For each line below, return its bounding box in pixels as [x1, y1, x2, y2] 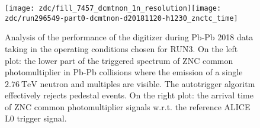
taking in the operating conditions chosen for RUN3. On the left [5, 42, 238, 55]
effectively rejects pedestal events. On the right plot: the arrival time [5, 89, 253, 101]
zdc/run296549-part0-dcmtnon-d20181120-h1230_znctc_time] [5, 14, 238, 23]
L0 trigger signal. [5, 112, 67, 124]
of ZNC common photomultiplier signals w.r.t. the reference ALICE [5, 100, 251, 113]
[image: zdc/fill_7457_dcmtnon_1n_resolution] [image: [5, 4, 222, 12]
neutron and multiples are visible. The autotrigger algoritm [40, 77, 255, 89]
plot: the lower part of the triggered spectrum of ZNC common [5, 54, 233, 66]
